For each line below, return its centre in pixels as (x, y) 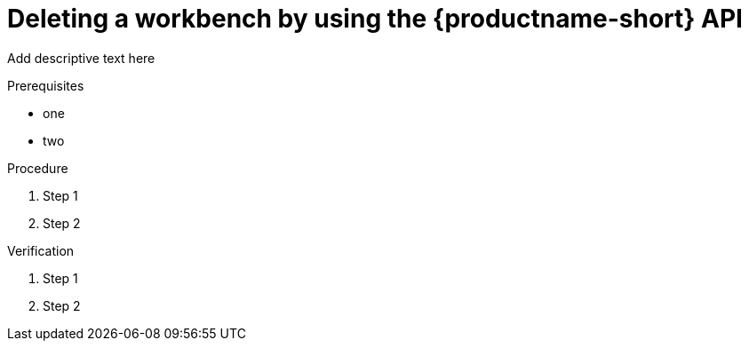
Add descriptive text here (81, 58)
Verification (41, 250)
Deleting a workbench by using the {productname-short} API (375, 19)
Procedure (38, 168)
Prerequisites (46, 85)
